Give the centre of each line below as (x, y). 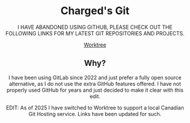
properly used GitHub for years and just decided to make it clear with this (95, 90)
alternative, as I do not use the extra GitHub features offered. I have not (95, 84)
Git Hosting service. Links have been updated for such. (95, 114)
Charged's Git (95, 11)
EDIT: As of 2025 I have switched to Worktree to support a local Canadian (95, 108)
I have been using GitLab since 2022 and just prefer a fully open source (95, 77)
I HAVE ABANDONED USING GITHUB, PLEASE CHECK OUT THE (95, 27)
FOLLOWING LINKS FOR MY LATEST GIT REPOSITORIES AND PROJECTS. (95, 33)
